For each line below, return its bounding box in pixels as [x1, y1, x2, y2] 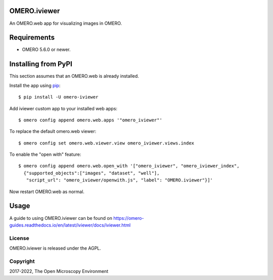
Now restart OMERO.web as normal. [9, 189, 84, 195]
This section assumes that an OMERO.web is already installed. [9, 73, 139, 79]
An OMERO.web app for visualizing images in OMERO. [9, 20, 122, 26]
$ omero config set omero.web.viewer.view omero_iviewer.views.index [18, 140, 195, 146]
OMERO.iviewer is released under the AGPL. [9, 245, 101, 251]
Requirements [9, 33, 55, 42]
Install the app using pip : [9, 82, 61, 88]
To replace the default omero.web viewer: [9, 128, 97, 134]
